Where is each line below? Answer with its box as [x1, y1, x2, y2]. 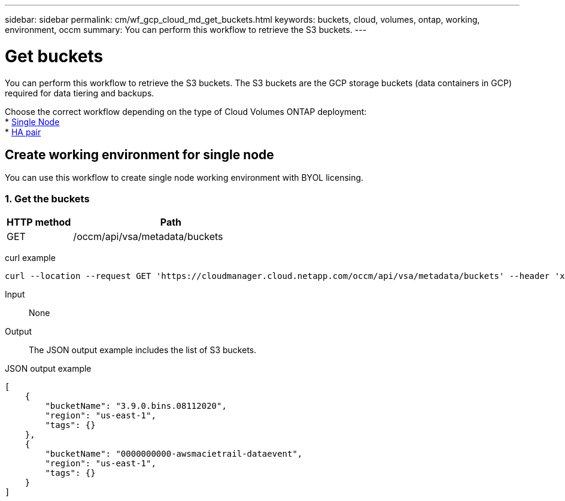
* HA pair [5, 126, 41, 137]
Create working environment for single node [5, 147, 274, 162]
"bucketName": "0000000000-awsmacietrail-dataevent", [45, 449, 303, 459]
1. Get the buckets [5, 192, 90, 205]
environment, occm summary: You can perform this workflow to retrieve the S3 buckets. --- [5, 25, 367, 35]
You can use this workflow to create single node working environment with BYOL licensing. [5, 172, 364, 183]
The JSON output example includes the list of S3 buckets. [29, 345, 257, 356]
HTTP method [7, 216, 71, 229]
